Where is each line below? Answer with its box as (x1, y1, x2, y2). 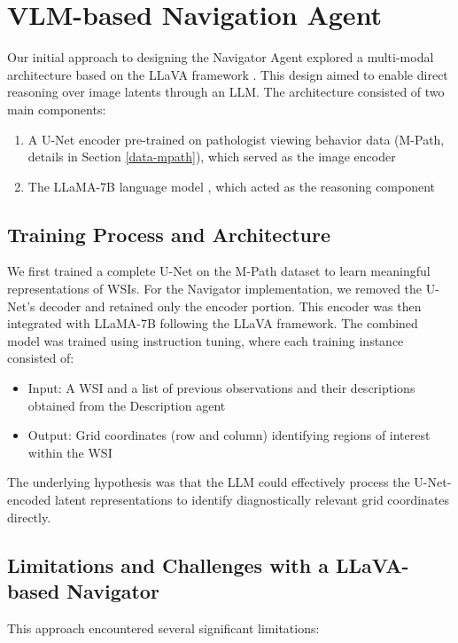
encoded (7, 490, 51, 509)
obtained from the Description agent (27, 396, 226, 414)
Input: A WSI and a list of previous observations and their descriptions (27, 379, 415, 397)
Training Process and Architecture (7, 220, 330, 247)
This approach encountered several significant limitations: (7, 618, 320, 637)
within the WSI (27, 443, 113, 461)
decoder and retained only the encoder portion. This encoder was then (39, 296, 422, 315)
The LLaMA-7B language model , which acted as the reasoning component (27, 176, 436, 195)
